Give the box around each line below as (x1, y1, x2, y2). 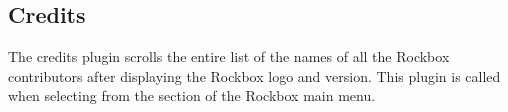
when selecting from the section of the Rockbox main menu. (8, 85, 376, 106)
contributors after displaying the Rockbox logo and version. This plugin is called (8, 65, 501, 86)
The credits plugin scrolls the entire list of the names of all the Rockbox (8, 46, 450, 67)
